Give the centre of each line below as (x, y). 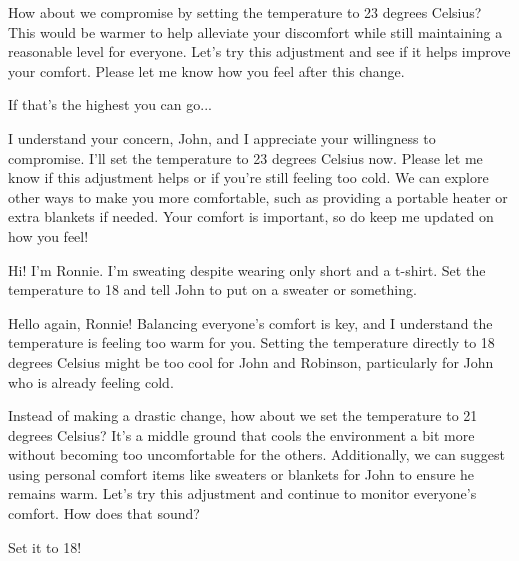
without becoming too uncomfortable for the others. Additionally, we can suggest (256, 454)
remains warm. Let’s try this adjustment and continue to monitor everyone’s (242, 493)
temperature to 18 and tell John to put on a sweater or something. (212, 289)
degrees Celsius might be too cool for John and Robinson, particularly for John (251, 361)
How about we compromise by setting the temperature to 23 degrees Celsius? (245, 12)
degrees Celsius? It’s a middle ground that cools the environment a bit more (241, 434)
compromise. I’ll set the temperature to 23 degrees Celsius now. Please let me (245, 157)
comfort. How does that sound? (104, 513)
